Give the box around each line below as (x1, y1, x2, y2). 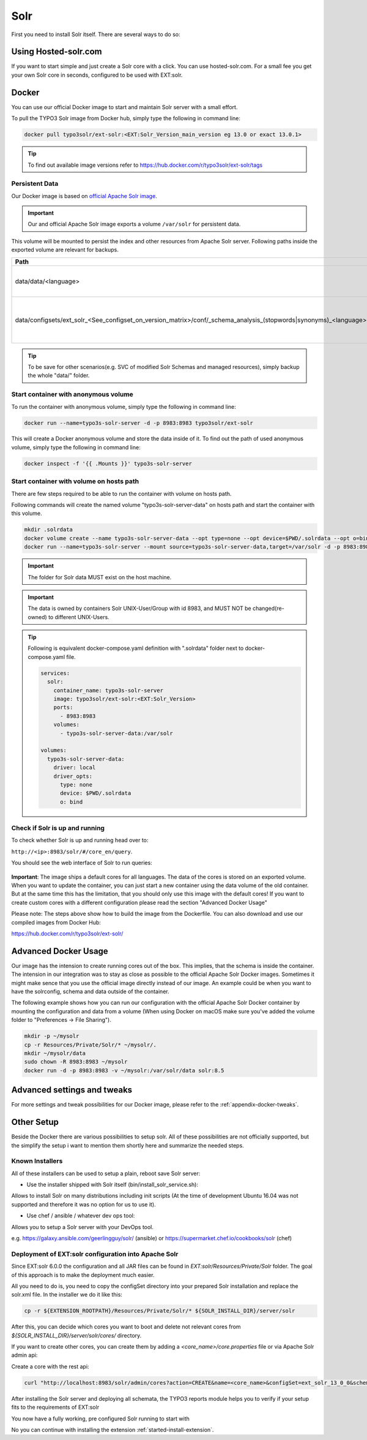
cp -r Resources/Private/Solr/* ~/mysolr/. (24, 1041, 157, 1048)
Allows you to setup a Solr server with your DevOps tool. (11, 1223, 154, 1230)
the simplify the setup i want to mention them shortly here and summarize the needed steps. (11, 1141, 244, 1149)
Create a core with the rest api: (11, 1363, 89, 1370)
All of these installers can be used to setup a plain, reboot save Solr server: (11, 1170, 201, 1177)
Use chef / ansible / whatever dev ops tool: (26, 1212, 135, 1219)
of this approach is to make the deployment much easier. (11, 1271, 155, 1278)
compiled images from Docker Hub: (11, 918, 101, 926)
